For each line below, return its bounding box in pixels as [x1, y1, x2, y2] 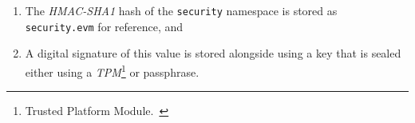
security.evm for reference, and [25, 18, 184, 34]
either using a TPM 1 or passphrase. [25, 61, 200, 80]
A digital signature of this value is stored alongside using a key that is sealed [25, 45, 401, 61]
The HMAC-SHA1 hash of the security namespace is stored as [25, 2, 338, 18]
